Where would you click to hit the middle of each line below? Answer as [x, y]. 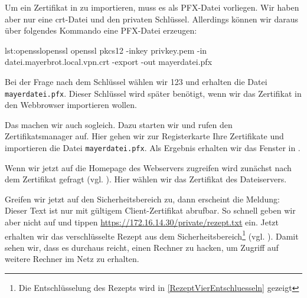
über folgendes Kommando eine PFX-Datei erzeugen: [101, 30]
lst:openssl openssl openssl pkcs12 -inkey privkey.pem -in [106, 50]
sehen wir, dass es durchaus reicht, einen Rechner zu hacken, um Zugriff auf [142, 247]
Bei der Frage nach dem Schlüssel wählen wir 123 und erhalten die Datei [136, 81]
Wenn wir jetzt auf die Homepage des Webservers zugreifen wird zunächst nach [148, 167]
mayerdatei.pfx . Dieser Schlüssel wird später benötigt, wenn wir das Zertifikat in [153, 93]
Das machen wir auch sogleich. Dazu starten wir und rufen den [119, 124]
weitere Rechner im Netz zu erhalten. [72, 259]
